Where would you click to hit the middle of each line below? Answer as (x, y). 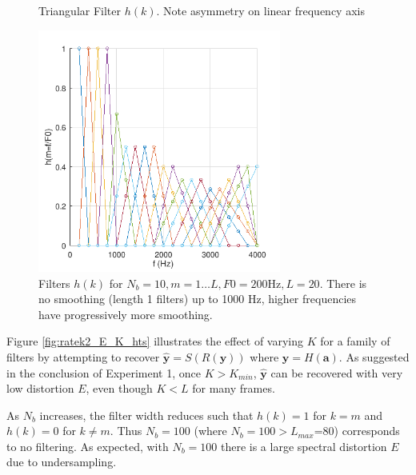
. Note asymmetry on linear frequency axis (260, 10)
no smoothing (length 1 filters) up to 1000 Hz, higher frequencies (198, 299)
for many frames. (234, 388)
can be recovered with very (337, 372)
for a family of (355, 341)
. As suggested (374, 356)
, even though (119, 388)
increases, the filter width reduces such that (146, 415)
